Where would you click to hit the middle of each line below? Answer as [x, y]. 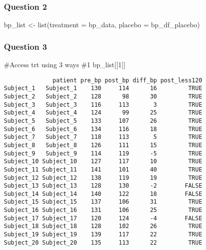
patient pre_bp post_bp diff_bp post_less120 [128, 80]
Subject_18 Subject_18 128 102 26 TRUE [103, 226]
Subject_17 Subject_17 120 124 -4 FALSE [103, 218]
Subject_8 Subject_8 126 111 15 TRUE [103, 145]
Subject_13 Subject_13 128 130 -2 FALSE [103, 186]
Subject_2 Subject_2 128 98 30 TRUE [103, 96]
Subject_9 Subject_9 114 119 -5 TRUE [103, 153]
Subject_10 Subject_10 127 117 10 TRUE [103, 162]
